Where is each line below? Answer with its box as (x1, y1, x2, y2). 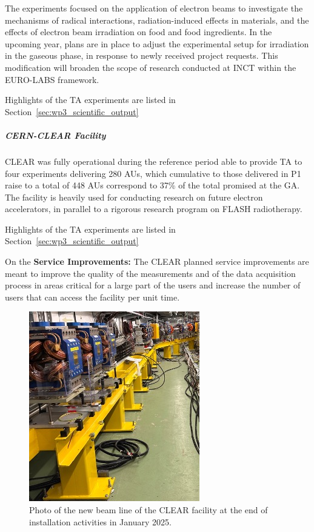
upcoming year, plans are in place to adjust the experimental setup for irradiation (5, 37, 309, 50)
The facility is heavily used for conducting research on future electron (5, 190, 263, 203)
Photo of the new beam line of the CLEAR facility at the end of (29, 504, 268, 516)
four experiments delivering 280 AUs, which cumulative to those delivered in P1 (5, 167, 301, 179)
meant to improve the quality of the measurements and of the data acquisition (5, 267, 296, 279)
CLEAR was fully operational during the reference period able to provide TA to (5, 155, 302, 167)
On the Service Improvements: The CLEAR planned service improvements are (5, 255, 309, 268)
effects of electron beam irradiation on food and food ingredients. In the (5, 25, 272, 38)
